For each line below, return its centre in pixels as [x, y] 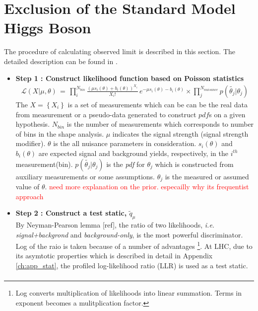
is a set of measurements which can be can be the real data [158, 104]
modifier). [31, 143]
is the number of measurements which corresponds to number [160, 124]
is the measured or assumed [207, 176]
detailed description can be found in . [61, 61]
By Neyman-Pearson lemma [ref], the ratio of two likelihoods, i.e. [115, 225]
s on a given [227, 114]
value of [28, 187]
